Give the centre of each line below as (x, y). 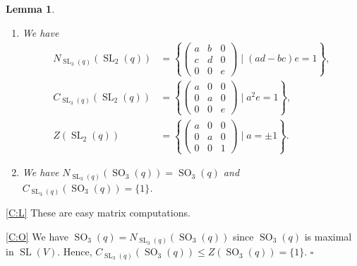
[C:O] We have (37, 236)
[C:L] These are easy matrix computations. (98, 213)
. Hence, (75, 251)
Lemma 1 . (30, 8)
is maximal (328, 236)
